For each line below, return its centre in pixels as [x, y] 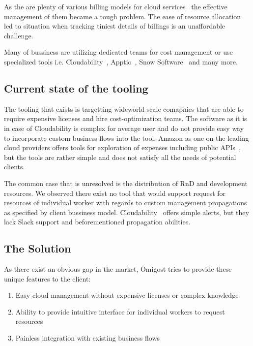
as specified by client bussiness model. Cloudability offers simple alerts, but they [126, 212]
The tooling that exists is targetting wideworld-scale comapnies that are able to [124, 109]
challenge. [19, 35]
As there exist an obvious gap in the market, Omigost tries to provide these [118, 269]
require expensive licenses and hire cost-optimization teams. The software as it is [126, 118]
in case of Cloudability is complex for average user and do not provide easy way [124, 128]
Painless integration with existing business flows [88, 338]
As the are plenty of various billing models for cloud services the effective [116, 6]
